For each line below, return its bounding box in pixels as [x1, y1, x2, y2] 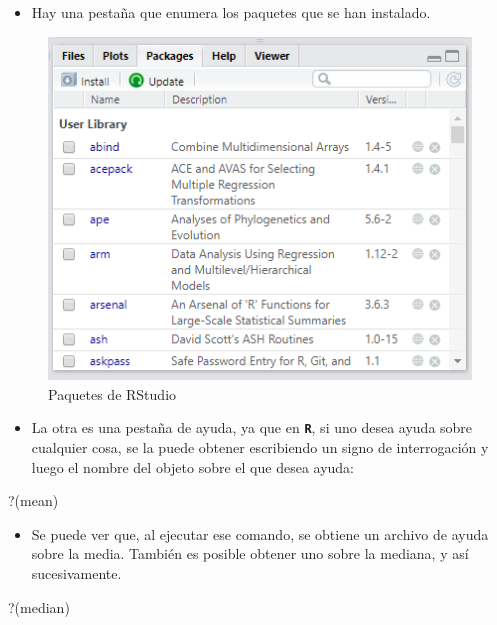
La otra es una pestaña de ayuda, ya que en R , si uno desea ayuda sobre [31, 417, 473, 438]
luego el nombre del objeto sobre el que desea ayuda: [31, 456, 355, 477]
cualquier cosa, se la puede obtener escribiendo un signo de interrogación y [31, 437, 489, 457]
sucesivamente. [31, 562, 122, 583]
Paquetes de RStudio [48, 383, 177, 404]
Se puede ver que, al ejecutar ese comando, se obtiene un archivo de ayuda [31, 523, 489, 544]
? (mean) [8, 490, 59, 511]
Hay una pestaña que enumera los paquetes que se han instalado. [31, 2, 431, 22]
